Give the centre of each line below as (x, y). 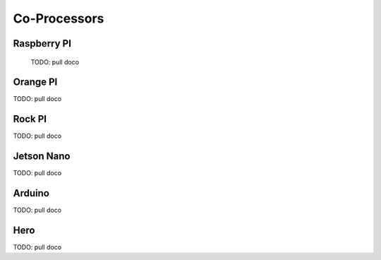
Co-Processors (59, 18)
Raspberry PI (42, 43)
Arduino (31, 193)
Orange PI (35, 82)
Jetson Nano (42, 156)
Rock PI (30, 119)
